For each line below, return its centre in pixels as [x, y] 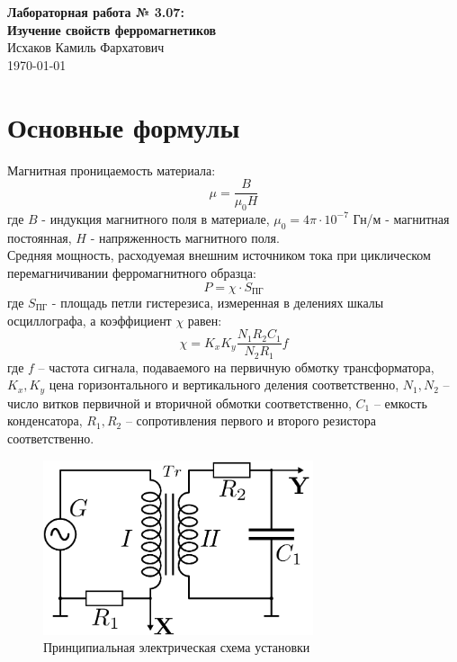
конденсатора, [45, 420]
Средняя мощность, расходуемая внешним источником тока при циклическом [219, 255]
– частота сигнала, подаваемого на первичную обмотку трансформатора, [236, 367]
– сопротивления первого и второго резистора [251, 420]
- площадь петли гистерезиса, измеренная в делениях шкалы [218, 302]
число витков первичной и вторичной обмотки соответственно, [179, 403]
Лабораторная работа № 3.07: [96, 12]
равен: [205, 320]
